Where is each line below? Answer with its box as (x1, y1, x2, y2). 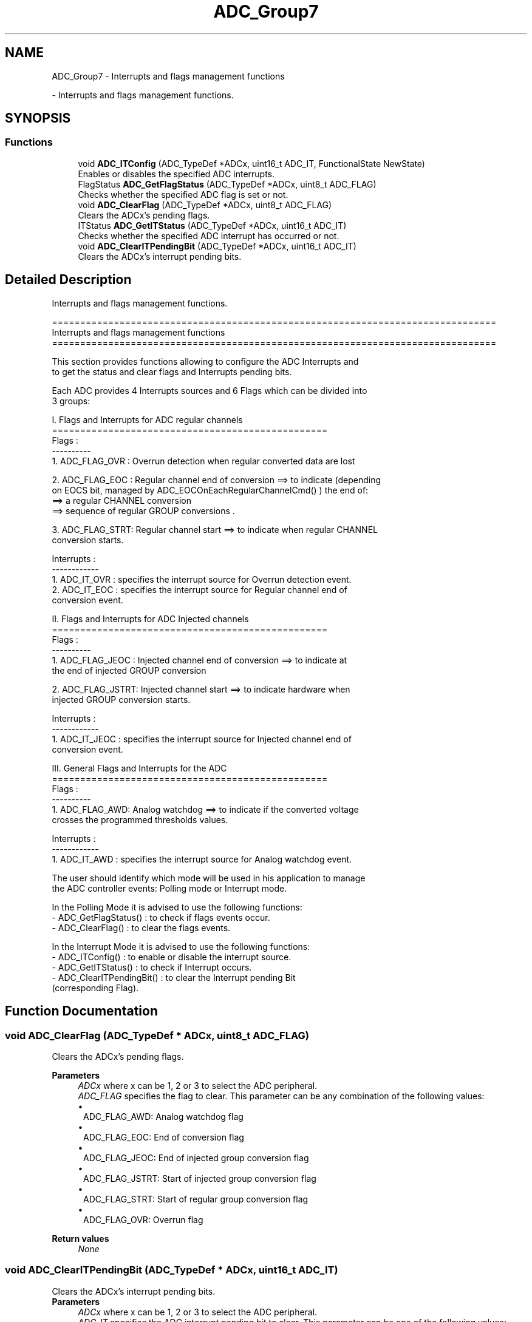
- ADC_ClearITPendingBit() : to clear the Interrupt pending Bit (52, 972, 296, 983)
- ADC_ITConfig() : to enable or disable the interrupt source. (52, 951, 292, 962)
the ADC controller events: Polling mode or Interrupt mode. (52, 883, 287, 893)
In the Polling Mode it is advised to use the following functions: (52, 901, 302, 912)
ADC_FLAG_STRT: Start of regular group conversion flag (83, 1193, 309, 1204)
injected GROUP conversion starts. (52, 694, 191, 705)
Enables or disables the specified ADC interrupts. (78, 168, 275, 179)
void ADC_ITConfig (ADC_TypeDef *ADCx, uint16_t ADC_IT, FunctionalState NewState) (78, 158, 425, 169)
